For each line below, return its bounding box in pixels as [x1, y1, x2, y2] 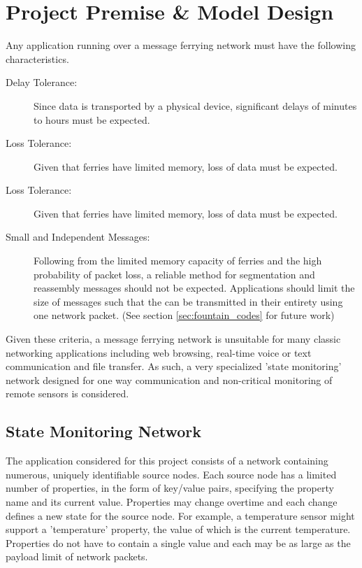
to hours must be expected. [34, 112, 150, 127]
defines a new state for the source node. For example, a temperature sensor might [6, 508, 355, 523]
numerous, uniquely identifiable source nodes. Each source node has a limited [6, 467, 337, 481]
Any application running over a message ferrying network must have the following [6, 38, 356, 52]
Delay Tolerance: [6, 75, 78, 90]
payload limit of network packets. [6, 549, 148, 564]
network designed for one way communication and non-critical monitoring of [6, 372, 333, 387]
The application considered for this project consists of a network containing [6, 453, 328, 468]
